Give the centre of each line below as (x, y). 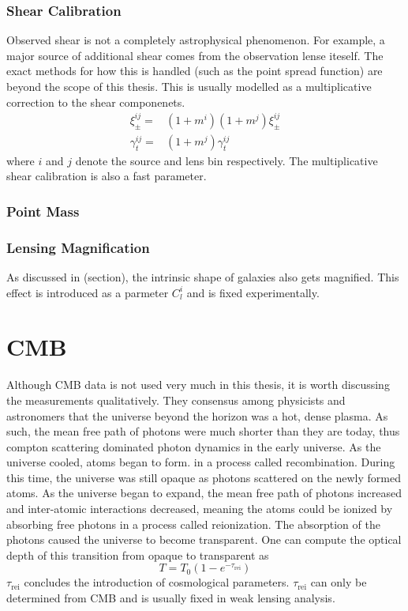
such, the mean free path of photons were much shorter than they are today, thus (203, 431)
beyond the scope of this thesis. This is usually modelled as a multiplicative (189, 86)
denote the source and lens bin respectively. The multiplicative (226, 160)
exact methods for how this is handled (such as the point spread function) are (195, 71)
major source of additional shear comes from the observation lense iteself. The (195, 55)
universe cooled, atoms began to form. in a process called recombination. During (201, 462)
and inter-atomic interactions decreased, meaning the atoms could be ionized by (200, 509)
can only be (339, 582)
